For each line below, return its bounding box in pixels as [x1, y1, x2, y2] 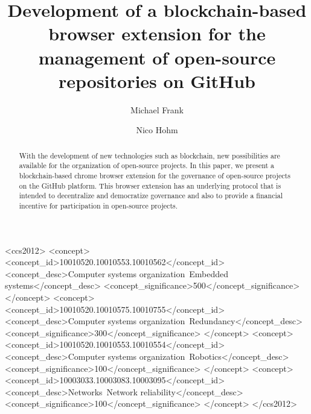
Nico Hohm [136, 124, 178, 136]
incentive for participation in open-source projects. [19, 200, 178, 210]
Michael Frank [130, 103, 184, 116]
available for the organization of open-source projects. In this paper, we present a [19, 160, 275, 171]
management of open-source [38, 45, 276, 69]
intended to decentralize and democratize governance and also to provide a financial [19, 190, 283, 201]
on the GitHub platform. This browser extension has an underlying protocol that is [19, 180, 281, 190]
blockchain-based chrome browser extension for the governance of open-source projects [19, 170, 290, 180]
